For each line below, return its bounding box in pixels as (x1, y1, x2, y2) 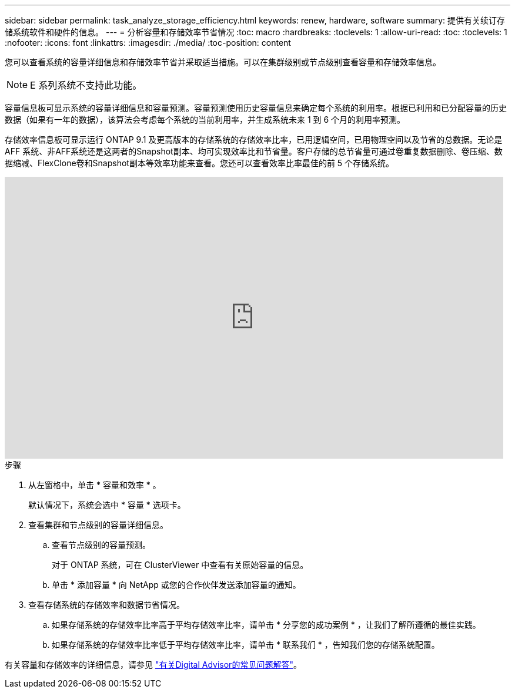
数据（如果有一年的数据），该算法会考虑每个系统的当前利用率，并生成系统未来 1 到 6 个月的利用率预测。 (5, 115, 406, 125)
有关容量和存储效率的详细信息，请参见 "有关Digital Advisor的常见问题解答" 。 (5, 660, 302, 670)
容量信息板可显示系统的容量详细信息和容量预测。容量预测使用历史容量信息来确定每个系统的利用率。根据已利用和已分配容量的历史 (5, 103, 507, 113)
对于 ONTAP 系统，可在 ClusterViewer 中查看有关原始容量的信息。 (52, 560, 309, 570)
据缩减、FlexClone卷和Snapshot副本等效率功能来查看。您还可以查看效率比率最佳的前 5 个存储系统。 (5, 158, 394, 168)
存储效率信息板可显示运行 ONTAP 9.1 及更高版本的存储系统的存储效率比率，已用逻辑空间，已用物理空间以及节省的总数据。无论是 (5, 134, 503, 144)
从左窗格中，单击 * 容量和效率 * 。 (28, 480, 161, 490)
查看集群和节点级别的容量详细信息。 (28, 520, 168, 530)
